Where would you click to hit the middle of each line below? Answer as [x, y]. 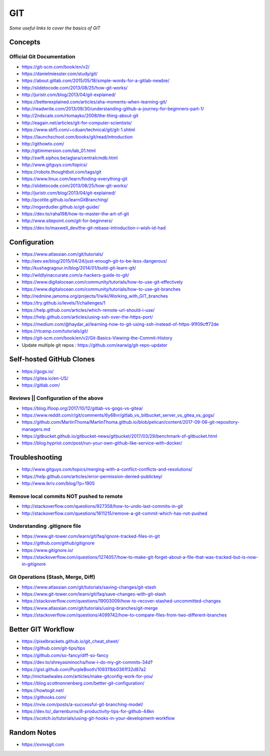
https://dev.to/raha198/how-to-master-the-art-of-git [75, 214]
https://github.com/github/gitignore [58, 543]
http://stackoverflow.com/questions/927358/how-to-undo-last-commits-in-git [102, 506]
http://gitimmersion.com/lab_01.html [59, 151]
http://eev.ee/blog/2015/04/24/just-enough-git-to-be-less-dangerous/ [94, 261]
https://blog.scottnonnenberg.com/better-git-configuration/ [83, 683]
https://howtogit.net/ [43, 690]
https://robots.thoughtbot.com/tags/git [62, 172]
